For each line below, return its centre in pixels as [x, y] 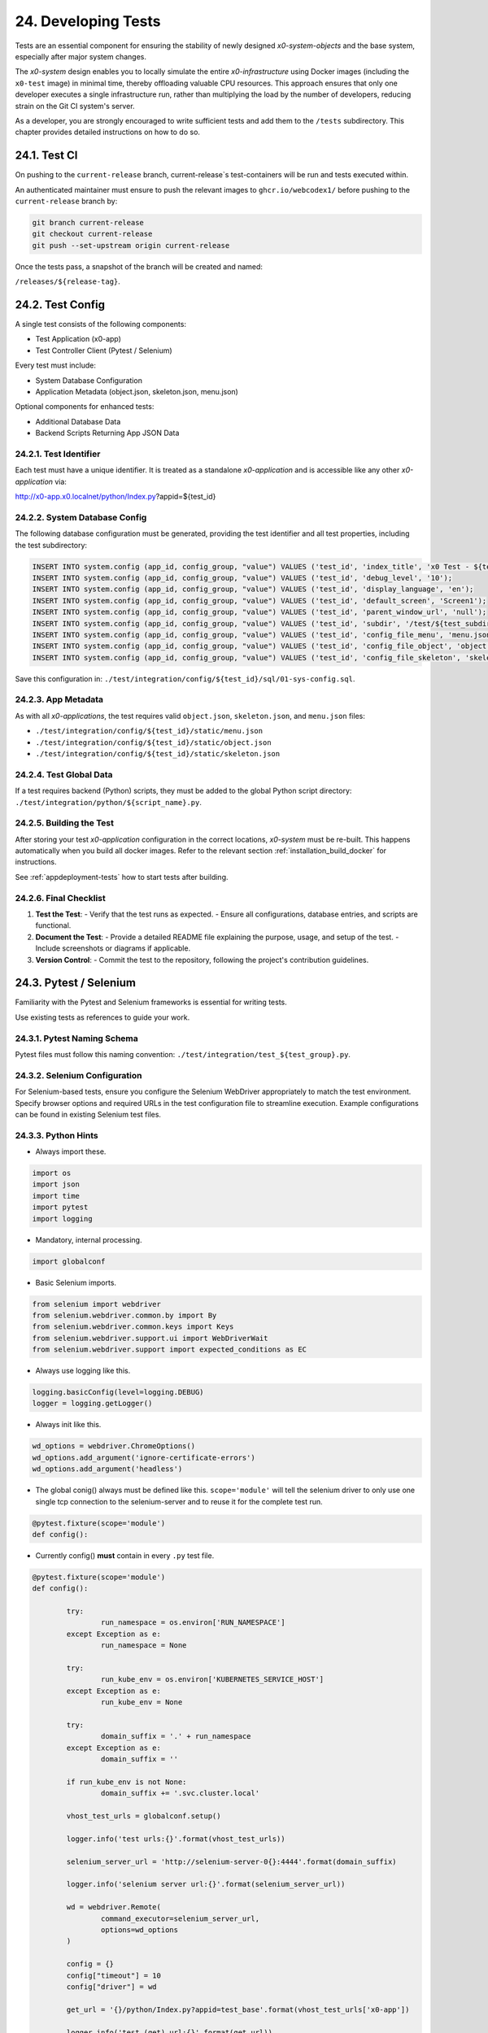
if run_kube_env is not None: [126, 1782]
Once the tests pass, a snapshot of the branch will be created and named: [139, 266]
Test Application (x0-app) [78, 339]
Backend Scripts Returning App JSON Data [107, 433]
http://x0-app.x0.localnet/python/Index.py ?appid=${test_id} [115, 497]
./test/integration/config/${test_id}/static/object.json [153, 742]
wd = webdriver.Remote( [114, 1907]
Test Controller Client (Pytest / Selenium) [104, 350]
